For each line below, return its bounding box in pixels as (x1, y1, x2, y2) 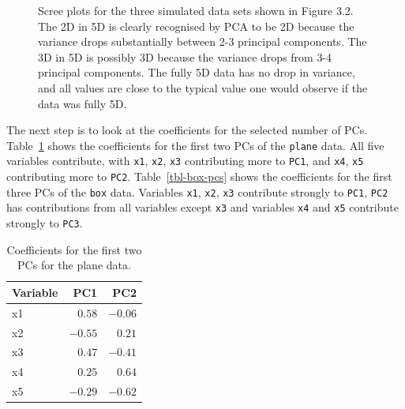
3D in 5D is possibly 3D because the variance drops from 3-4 (38, 48, 332, 65)
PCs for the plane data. (17, 257, 131, 273)
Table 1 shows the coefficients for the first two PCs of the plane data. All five (6, 137, 384, 153)
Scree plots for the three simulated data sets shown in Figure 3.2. (38, 2, 354, 18)
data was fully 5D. (38, 95, 127, 111)
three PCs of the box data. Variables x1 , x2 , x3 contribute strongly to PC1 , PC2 (6, 183, 388, 200)
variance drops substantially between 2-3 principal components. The (38, 33, 367, 50)
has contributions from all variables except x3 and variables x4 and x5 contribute (6, 199, 399, 216)
